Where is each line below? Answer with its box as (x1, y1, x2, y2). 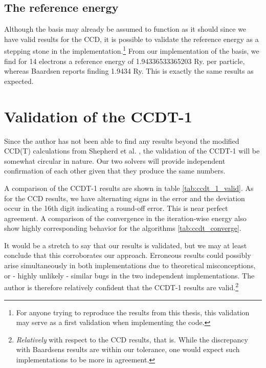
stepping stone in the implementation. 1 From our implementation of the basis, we (4, 44, 259, 56)
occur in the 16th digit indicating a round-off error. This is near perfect (4, 203, 228, 213)
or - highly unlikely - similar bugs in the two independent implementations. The (4, 270, 255, 280)
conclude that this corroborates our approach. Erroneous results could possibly (4, 250, 251, 261)
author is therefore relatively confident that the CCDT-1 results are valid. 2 (4, 280, 238, 292)
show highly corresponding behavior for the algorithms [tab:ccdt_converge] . (4, 223, 241, 233)
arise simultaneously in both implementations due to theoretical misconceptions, (4, 260, 256, 271)
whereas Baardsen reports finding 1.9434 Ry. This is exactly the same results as (4, 66, 254, 76)
